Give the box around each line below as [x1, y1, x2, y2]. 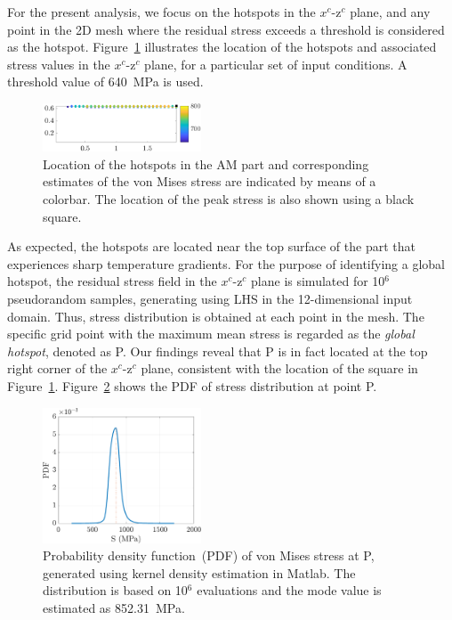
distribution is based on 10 [43, 581, 188, 600]
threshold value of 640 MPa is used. [7, 72, 204, 91]
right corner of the [7, 359, 108, 378]
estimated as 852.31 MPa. [43, 599, 185, 617]
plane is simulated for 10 [251, 272, 385, 290]
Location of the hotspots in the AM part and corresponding [43, 154, 369, 173]
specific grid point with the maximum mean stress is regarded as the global [7, 324, 415, 343]
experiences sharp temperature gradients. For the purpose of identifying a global [7, 254, 445, 273]
